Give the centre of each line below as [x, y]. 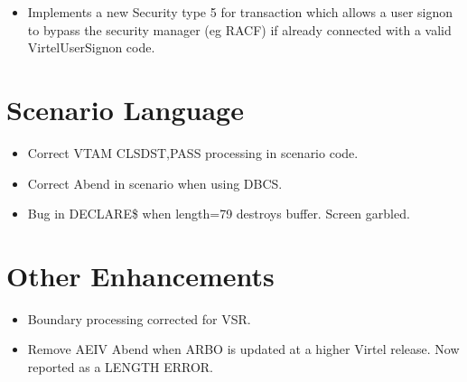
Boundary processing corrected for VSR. [139, 318]
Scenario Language [125, 109]
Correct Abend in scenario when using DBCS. [155, 183]
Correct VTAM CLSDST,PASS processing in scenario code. [193, 152]
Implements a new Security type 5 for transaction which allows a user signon [240, 12]
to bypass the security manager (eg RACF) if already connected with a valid [239, 29]
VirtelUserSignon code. [91, 47]
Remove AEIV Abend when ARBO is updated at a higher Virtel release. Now [243, 349]
